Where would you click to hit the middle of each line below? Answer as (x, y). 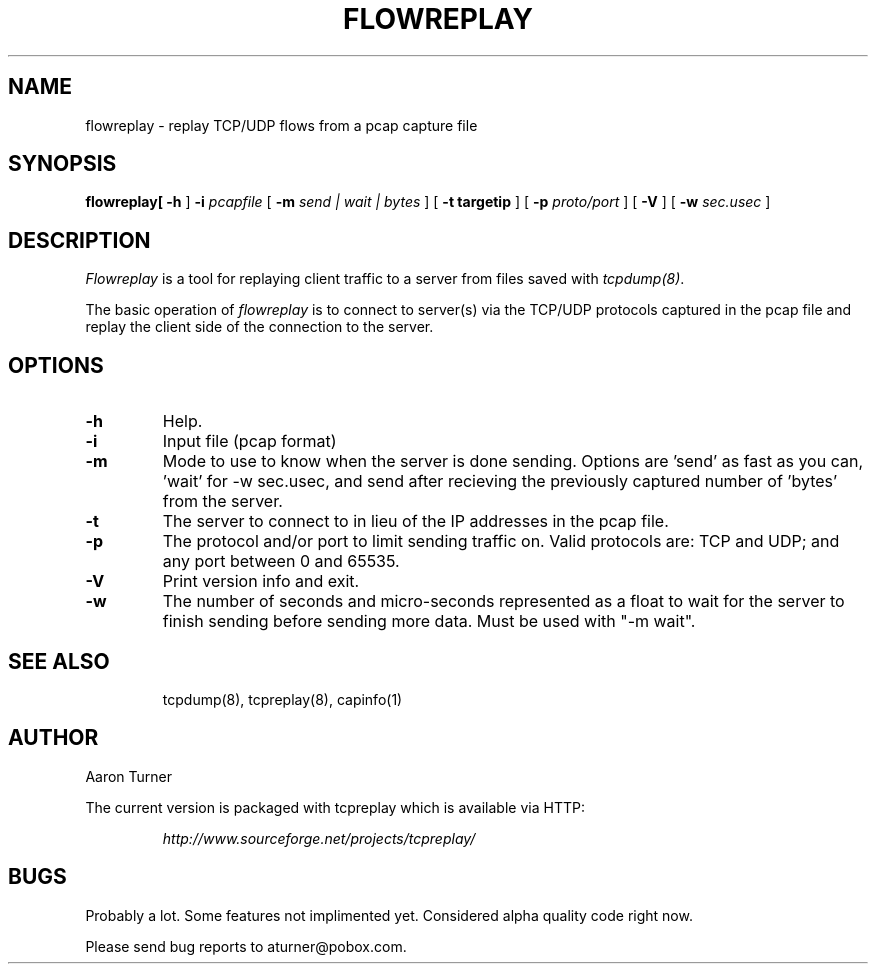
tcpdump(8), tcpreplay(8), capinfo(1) (282, 699)
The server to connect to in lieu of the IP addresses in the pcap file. (415, 521)
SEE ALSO (59, 661)
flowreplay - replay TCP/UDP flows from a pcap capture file (281, 125)
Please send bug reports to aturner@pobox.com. (246, 946)
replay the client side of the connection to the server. (259, 327)
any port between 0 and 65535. (281, 561)
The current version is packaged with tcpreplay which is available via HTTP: (335, 807)
